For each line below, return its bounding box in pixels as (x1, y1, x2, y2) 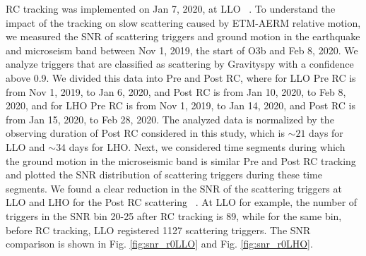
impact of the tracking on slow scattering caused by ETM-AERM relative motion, (6, 15, 361, 30)
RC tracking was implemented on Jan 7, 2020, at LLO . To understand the (6, 1, 336, 16)
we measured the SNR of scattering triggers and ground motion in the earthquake (6, 29, 360, 44)
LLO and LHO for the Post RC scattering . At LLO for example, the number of (6, 195, 358, 209)
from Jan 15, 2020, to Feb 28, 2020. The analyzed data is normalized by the (6, 111, 334, 126)
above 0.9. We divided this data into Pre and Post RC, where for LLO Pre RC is (6, 70, 356, 85)
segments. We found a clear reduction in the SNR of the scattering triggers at (6, 181, 342, 195)
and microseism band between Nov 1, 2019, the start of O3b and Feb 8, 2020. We (6, 42, 358, 57)
